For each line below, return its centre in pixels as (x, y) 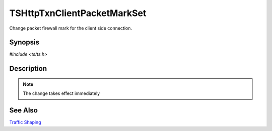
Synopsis (24, 42)
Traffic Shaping (25, 122)
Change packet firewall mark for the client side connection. (71, 28)
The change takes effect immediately (61, 93)
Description (28, 69)
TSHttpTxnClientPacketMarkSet (78, 13)
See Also (23, 110)
